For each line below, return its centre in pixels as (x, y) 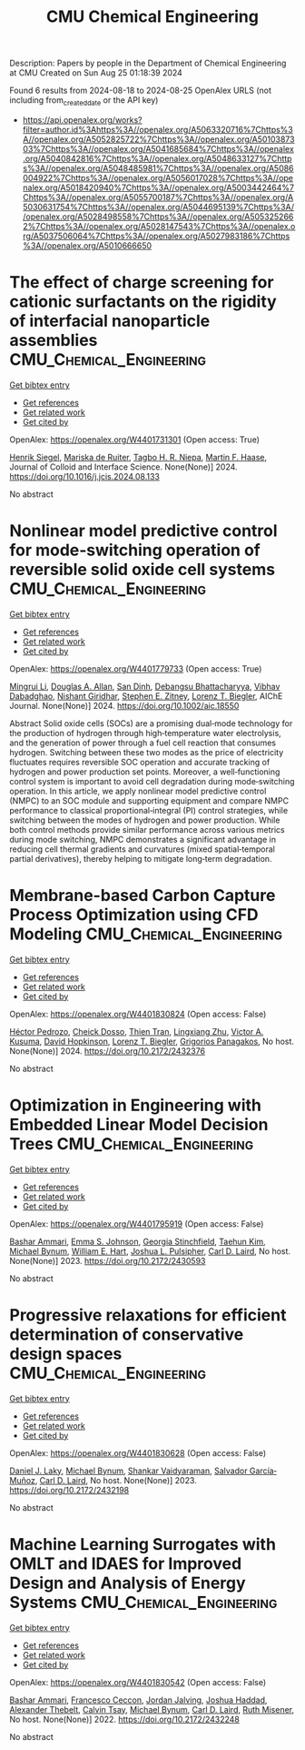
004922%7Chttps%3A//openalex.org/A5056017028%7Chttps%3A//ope (157, 177)
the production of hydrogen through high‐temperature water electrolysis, (145, 733)
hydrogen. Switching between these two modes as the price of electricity (147, 752)
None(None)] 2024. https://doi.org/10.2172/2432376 (108, 1051)
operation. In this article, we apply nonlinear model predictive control (138, 791)
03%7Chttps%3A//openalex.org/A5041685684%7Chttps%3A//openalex (158, 148)
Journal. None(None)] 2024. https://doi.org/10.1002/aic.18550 (124, 705)
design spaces (66, 1354)
